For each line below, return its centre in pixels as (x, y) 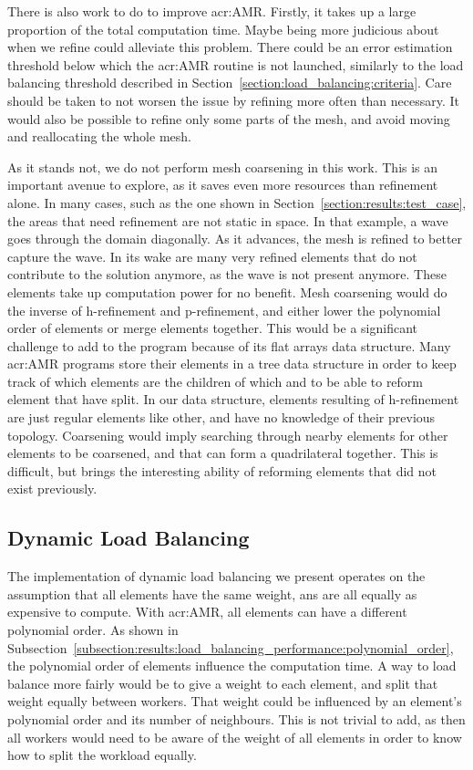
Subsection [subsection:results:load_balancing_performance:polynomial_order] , (231, 647)
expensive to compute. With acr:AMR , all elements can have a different (207, 612)
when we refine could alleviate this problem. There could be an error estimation (230, 47)
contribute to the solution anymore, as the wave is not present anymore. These (227, 274)
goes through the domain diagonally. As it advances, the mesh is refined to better (235, 239)
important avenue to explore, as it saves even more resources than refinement (223, 185)
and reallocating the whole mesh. (99, 136)
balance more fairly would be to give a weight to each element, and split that (223, 683)
